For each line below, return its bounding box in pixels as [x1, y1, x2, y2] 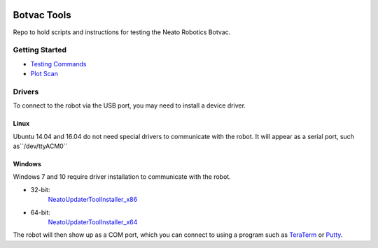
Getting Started [13, 45, 66, 55]
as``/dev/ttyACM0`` [13, 142, 68, 150]
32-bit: [30, 185, 50, 194]
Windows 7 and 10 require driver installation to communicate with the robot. [13, 173, 231, 181]
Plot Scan [30, 70, 59, 78]
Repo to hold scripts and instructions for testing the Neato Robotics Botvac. [13, 28, 231, 36]
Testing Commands [30, 59, 87, 68]
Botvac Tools [13, 9, 71, 21]
